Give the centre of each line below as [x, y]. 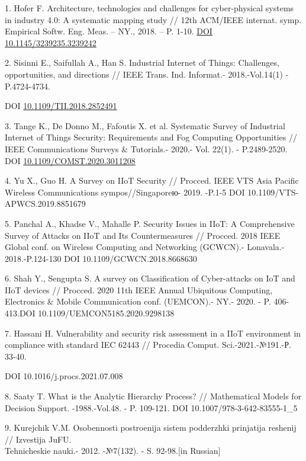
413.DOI [20, 313]
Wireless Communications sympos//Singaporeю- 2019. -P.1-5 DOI [125, 192]
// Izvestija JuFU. [38, 439]
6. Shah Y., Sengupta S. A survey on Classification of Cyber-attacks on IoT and [150, 278]
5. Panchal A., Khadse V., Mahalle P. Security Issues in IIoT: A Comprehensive [150, 223]
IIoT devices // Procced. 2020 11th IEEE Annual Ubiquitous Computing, [139, 289]
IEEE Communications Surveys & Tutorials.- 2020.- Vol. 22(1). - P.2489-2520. [146, 148]
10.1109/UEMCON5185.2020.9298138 [106, 313]
